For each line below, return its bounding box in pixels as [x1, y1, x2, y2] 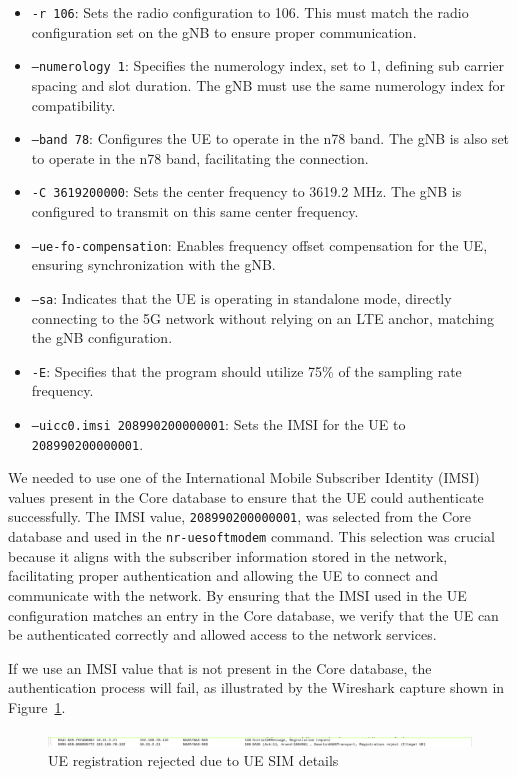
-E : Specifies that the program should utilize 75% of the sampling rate [31, 360, 462, 381]
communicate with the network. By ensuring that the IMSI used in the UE [8, 584, 467, 605]
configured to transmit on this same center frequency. [31, 201, 359, 221]
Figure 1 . [8, 696, 66, 717]
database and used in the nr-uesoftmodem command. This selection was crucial [8, 526, 495, 547]
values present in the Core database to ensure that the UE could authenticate [8, 486, 484, 507]
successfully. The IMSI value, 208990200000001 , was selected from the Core [8, 506, 471, 527]
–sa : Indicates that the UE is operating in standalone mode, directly [31, 287, 452, 308]
